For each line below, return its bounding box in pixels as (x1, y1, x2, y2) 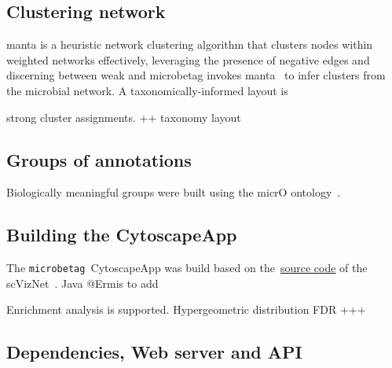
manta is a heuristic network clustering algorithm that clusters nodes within (6, 36, 373, 53)
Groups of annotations (6, 147, 192, 171)
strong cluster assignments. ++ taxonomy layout (6, 109, 241, 125)
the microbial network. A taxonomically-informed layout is (6, 82, 288, 98)
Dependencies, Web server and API (6, 340, 302, 364)
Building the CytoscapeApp (6, 223, 237, 247)
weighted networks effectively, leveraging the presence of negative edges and (6, 51, 370, 68)
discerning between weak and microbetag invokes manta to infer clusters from (6, 67, 386, 83)
